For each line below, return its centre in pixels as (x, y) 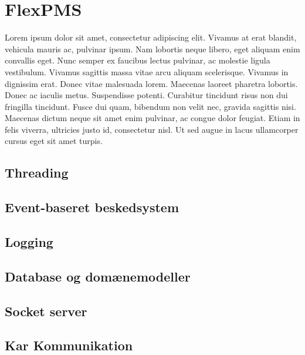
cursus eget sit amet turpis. (54, 141)
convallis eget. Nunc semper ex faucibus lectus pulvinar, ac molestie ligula (138, 60)
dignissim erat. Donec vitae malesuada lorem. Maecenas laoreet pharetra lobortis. (151, 83)
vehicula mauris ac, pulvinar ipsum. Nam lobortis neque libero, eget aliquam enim (152, 48)
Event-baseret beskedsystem (92, 207)
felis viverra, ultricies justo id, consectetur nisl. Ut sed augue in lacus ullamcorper (152, 129)
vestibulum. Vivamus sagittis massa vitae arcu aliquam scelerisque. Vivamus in (147, 71)
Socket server (46, 311)
